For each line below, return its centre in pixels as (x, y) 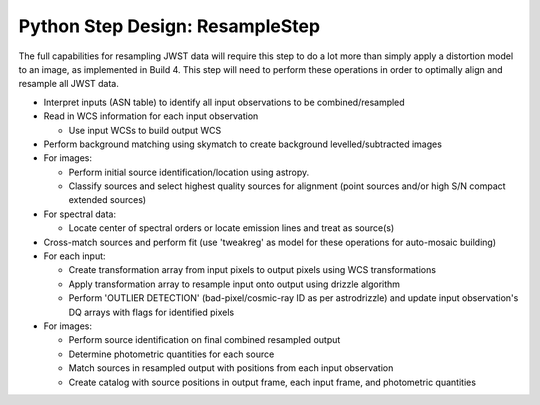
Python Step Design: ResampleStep (169, 26)
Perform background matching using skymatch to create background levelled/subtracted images (242, 144)
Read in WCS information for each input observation (151, 116)
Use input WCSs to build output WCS (145, 130)
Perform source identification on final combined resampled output (204, 340)
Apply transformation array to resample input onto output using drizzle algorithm (234, 284)
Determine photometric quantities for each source (171, 354)
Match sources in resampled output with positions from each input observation (231, 368)
